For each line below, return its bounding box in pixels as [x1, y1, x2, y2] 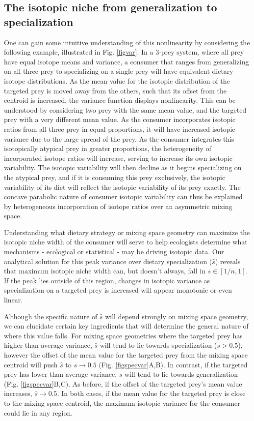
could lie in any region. [4, 407, 73, 418]
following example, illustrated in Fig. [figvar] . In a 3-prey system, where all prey [4, 47, 244, 57]
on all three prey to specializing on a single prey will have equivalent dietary [4, 66, 233, 76]
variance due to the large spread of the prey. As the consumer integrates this [4, 133, 234, 144]
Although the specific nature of [4, 311, 98, 321]
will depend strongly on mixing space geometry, [105, 311, 248, 321]
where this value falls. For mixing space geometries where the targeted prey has [4, 330, 243, 340]
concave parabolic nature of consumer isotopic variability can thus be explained [4, 191, 243, 202]
